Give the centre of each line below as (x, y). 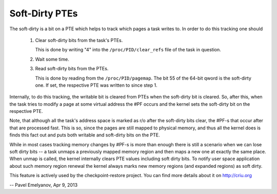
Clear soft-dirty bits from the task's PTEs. (79, 40)
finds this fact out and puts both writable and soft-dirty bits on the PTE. (85, 135)
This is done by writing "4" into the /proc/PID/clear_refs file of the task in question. (128, 50)
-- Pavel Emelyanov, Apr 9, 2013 (44, 185)
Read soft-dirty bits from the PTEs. (72, 69)
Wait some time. (52, 59)
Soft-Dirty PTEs (44, 13)
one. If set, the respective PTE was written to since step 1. (96, 85)
